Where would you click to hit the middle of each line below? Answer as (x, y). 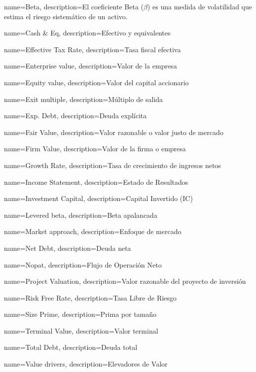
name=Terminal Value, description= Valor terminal (81, 330)
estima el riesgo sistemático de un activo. (66, 16)
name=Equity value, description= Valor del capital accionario (96, 82)
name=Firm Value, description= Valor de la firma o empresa (95, 149)
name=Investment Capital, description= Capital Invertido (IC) (98, 198)
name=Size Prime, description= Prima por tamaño (80, 314)
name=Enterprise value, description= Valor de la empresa (91, 66)
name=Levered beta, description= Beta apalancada (81, 215)
